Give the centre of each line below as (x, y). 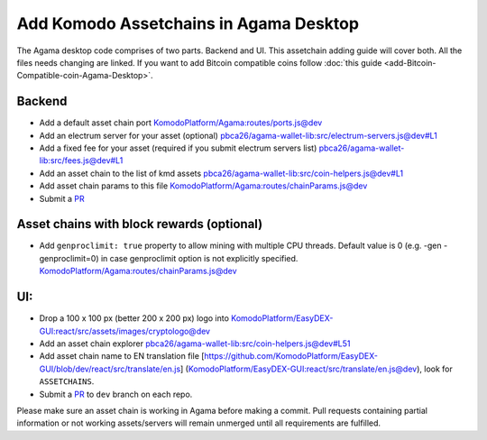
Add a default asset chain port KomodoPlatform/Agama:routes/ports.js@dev (181, 123)
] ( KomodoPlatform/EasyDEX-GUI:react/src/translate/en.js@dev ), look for (317, 369)
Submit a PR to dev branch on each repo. (116, 394)
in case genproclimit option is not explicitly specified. (199, 258)
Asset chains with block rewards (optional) (140, 224)
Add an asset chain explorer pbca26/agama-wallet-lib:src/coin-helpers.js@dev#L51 (195, 344)
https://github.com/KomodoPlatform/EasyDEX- (291, 356)
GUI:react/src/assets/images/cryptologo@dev (125, 331)
